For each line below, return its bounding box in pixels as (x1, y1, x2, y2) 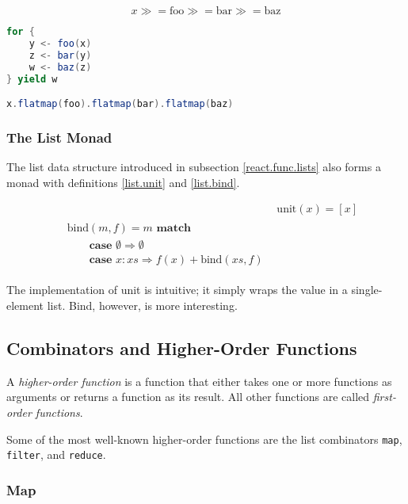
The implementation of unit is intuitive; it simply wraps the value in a (6, 281, 348, 298)
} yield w (6, 73, 58, 85)
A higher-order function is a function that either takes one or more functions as (6, 372, 392, 389)
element (6, 297, 44, 314)
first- (372, 388, 396, 405)
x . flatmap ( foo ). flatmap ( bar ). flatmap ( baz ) (6, 98, 234, 110)
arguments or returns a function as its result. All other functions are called (6, 388, 370, 405)
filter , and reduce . (6, 446, 106, 463)
